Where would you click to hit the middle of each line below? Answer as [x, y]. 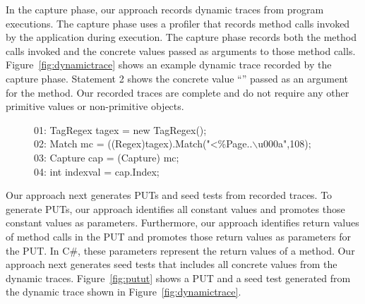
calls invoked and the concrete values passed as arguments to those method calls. [181, 50]
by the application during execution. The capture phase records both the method [181, 37]
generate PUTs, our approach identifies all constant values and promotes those [175, 208]
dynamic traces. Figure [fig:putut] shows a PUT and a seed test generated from [178, 278]
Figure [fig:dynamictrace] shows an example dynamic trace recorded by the [169, 65]
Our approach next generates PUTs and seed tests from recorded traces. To [169, 195]
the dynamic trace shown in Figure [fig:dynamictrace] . [124, 292]
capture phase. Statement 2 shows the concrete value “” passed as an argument [177, 78]
